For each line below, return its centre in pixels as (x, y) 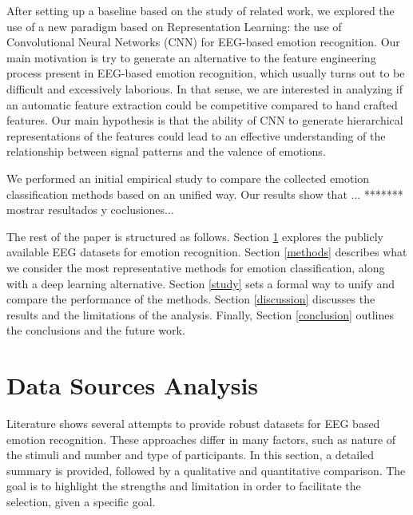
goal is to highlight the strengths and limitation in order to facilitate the (184, 486)
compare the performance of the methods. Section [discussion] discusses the (191, 299)
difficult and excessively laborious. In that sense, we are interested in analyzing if (205, 88)
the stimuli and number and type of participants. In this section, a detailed (191, 455)
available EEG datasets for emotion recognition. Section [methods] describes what (207, 252)
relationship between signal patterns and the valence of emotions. (166, 151)
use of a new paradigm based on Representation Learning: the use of (174, 26)
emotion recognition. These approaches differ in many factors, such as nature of (201, 439)
